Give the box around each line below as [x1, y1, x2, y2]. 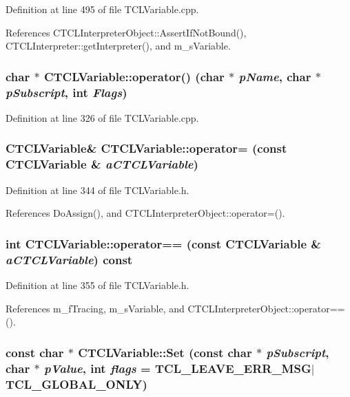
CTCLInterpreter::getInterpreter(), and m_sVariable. [6, 39, 231, 53]
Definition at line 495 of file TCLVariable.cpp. [6, 2, 199, 16]
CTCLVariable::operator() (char [43, 67, 225, 85]
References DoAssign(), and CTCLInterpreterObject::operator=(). [6, 206, 285, 220]
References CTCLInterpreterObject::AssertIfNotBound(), [6, 25, 247, 39]
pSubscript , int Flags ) [6, 83, 127, 100]
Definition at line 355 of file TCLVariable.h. [6, 277, 189, 292]
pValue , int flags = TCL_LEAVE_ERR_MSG [43, 359, 311, 376]
